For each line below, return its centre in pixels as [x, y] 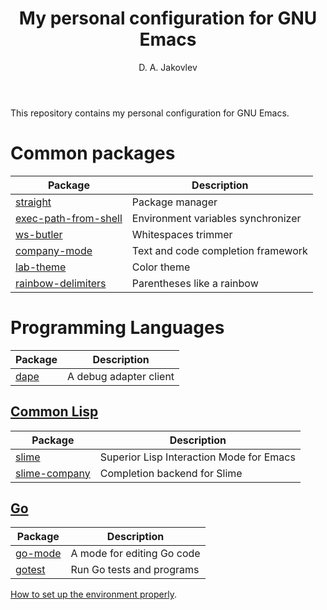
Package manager [174, 202]
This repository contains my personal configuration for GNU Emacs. [150, 113]
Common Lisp [54, 412]
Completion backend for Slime [171, 473]
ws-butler [39, 234]
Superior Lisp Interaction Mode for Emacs [197, 457]
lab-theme [41, 267]
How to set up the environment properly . [93, 594]
